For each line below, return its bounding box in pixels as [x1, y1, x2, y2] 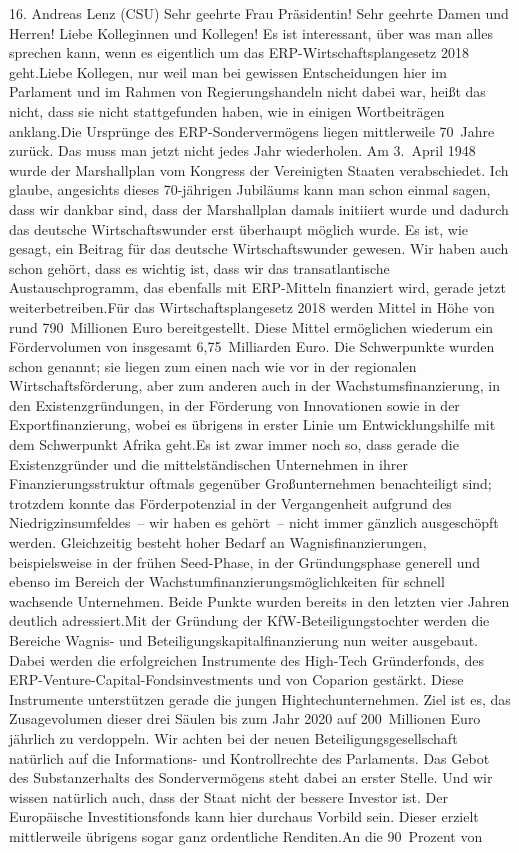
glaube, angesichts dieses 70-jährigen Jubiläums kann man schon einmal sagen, [9, 179, 491, 200]
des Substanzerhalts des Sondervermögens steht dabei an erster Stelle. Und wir [9, 767, 493, 788]
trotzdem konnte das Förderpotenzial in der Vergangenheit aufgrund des [9, 492, 452, 513]
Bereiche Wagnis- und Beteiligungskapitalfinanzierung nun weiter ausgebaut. [9, 630, 478, 650]
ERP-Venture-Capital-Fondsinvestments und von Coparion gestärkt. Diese [9, 669, 464, 690]
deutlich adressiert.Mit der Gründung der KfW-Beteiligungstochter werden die [9, 610, 490, 631]
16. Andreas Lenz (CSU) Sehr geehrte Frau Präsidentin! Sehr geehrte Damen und [9, 3, 509, 23]
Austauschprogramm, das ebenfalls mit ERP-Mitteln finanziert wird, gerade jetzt [9, 277, 506, 298]
